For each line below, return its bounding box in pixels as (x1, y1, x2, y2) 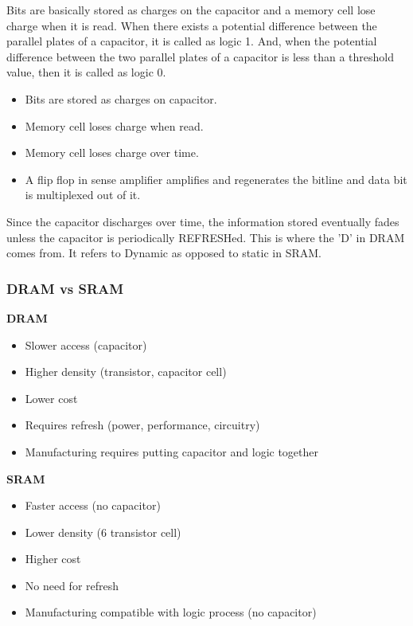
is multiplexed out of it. (25, 186, 141, 203)
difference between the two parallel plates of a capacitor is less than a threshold (6, 48, 394, 65)
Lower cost (25, 389, 78, 406)
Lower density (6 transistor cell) (25, 523, 181, 540)
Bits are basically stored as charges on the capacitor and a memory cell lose (6, 2, 376, 18)
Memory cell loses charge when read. (25, 117, 204, 134)
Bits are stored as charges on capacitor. (25, 90, 217, 107)
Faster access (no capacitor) (25, 497, 161, 514)
